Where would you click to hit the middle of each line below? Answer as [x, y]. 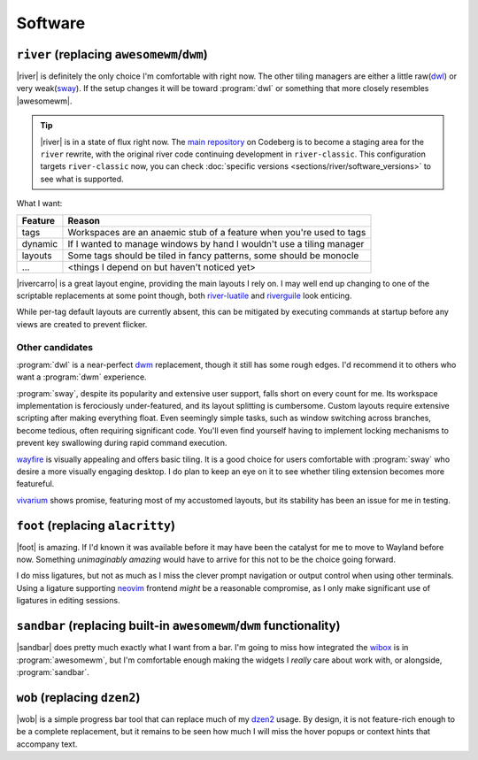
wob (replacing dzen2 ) [78, 698]
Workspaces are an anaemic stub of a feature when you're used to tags [217, 232]
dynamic [40, 243]
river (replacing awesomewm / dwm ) [112, 54]
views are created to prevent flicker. [82, 324]
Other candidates [54, 347]
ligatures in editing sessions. [68, 601]
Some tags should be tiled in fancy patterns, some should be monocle [213, 255]
